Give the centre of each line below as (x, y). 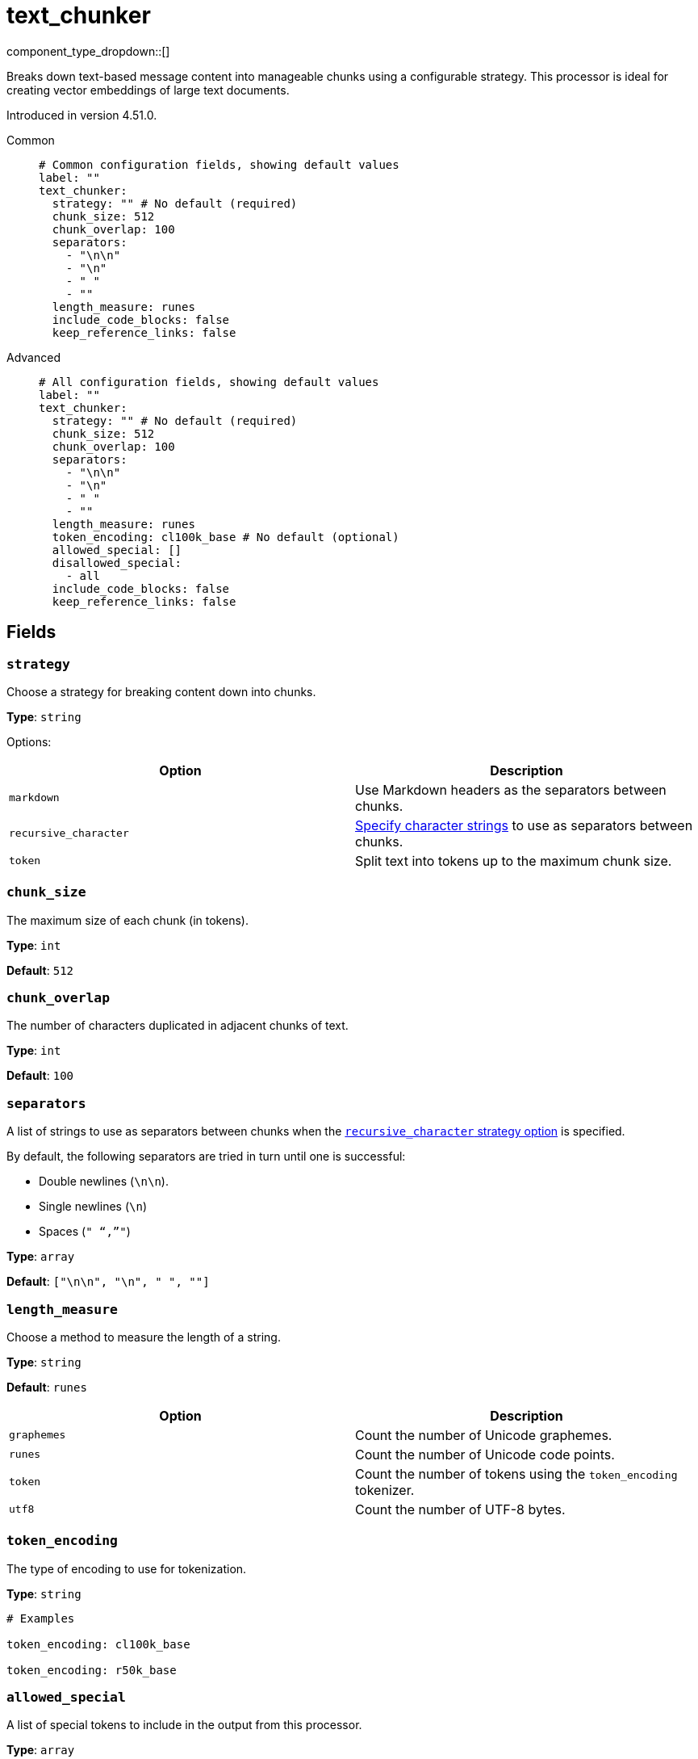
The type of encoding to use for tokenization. (127, 1568)
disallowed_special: (117, 563)
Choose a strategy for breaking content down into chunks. (161, 691)
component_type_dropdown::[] (88, 51)
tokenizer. (385, 1490)
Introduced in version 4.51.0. (82, 115)
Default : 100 (40, 1076)
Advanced (33, 357)
